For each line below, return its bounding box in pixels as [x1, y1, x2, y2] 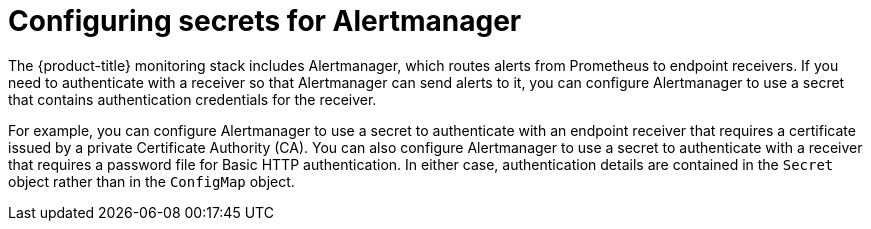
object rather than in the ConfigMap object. [8, 172, 295, 190]
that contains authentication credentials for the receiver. [8, 90, 377, 108]
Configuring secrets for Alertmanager [8, 4, 522, 38]
